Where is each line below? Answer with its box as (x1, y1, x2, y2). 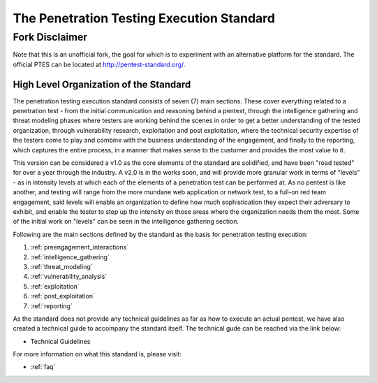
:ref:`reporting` (30, 301, 73, 310)
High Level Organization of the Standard (13, 78, 191, 90)
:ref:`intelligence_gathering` (30, 252, 110, 261)
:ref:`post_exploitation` (30, 292, 96, 301)
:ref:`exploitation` (30, 282, 80, 290)
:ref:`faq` (30, 363, 56, 371)
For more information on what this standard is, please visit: (13, 350, 182, 359)
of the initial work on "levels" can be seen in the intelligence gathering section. (13, 217, 239, 226)
